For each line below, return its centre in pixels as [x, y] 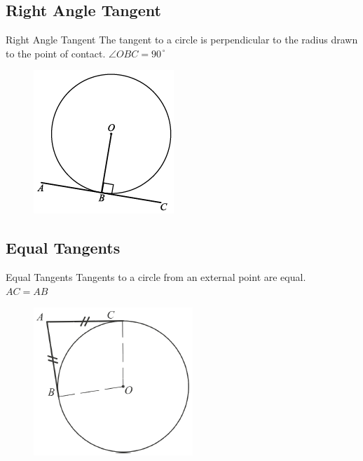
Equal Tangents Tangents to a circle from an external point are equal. [156, 277]
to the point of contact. [56, 53]
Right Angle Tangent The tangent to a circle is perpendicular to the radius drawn [182, 40]
